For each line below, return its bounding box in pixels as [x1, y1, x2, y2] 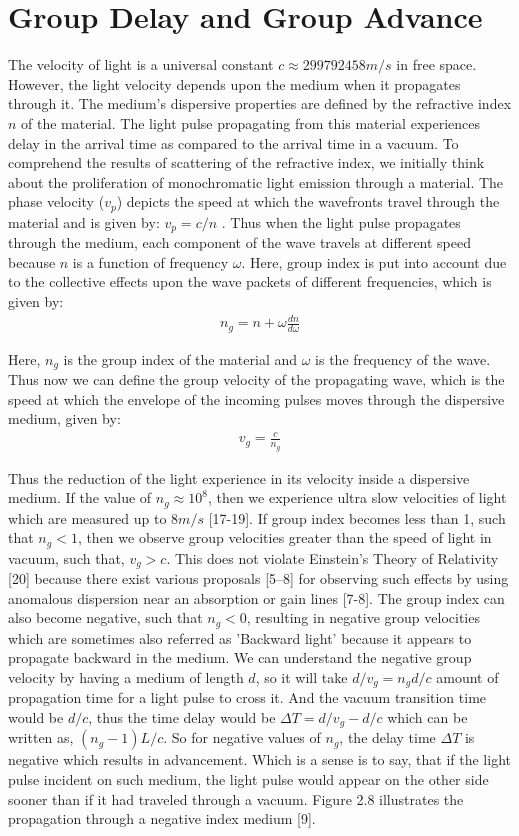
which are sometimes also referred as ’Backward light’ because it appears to [8, 627, 472, 648]
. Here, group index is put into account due [241, 251, 507, 272]
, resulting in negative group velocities [246, 607, 480, 628]
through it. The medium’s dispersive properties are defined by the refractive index [8, 93, 512, 114]
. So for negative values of [163, 727, 321, 748]
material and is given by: [8, 211, 160, 232]
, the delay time [339, 727, 436, 748]
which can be [387, 707, 468, 727]
